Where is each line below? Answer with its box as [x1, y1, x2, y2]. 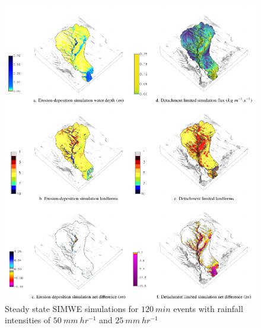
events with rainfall [173, 302, 243, 314]
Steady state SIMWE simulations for [5, 302, 139, 314]
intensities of [5, 314, 51, 326]
